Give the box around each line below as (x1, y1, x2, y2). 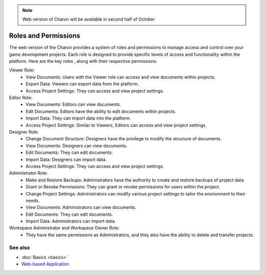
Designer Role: (9, 129, 39, 135)
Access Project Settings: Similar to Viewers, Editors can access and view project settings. (26, 122, 207, 128)
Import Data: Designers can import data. (26, 156, 107, 162)
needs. (26, 198, 40, 203)
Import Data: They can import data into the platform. (26, 115, 131, 121)
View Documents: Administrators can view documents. (26, 204, 137, 210)
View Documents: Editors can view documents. (26, 101, 121, 107)
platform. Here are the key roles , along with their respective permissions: (9, 58, 158, 64)
